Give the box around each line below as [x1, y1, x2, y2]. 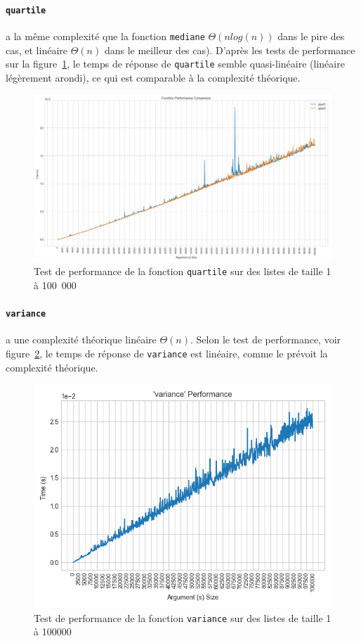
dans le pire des [277, 28, 345, 43]
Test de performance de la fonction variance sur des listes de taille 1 [34, 610, 332, 625]
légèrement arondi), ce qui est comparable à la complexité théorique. [6, 70, 301, 84]
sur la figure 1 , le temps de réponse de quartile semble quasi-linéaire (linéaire [6, 56, 345, 71]
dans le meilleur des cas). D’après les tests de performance [104, 42, 355, 57]
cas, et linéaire [6, 42, 67, 57]
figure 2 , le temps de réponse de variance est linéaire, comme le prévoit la [6, 345, 328, 360]
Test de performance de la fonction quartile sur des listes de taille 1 [34, 264, 332, 279]
